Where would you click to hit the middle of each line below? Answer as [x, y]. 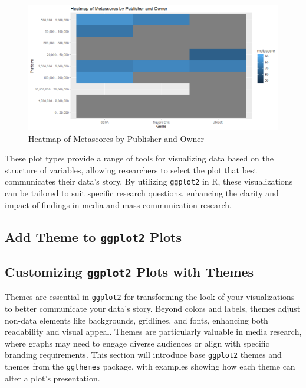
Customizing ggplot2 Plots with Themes [129, 271]
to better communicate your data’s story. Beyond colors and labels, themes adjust [153, 308]
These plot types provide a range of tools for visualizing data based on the [139, 158]
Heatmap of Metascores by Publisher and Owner [116, 138]
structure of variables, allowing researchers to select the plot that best [131, 169]
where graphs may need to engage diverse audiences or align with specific [137, 343]
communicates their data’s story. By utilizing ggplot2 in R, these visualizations [149, 181]
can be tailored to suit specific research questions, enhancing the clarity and [142, 193]
